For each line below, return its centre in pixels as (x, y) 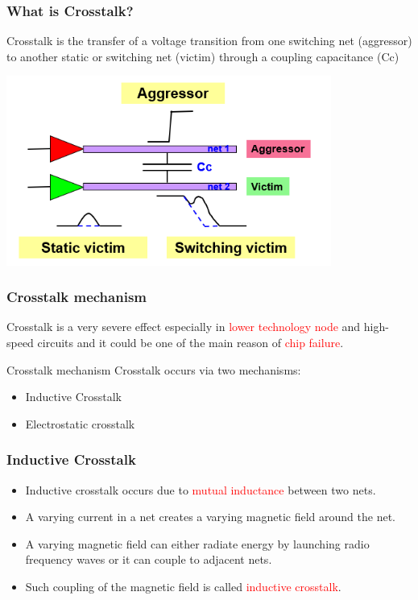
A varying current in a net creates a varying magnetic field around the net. (210, 517)
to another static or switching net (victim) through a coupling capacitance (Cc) (203, 56)
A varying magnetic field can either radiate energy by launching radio (197, 543)
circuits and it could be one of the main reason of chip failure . (190, 342)
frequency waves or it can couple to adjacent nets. (149, 559)
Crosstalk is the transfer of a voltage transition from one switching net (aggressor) (209, 41)
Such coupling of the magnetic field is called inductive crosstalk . (183, 586)
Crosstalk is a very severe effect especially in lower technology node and (184, 327)
